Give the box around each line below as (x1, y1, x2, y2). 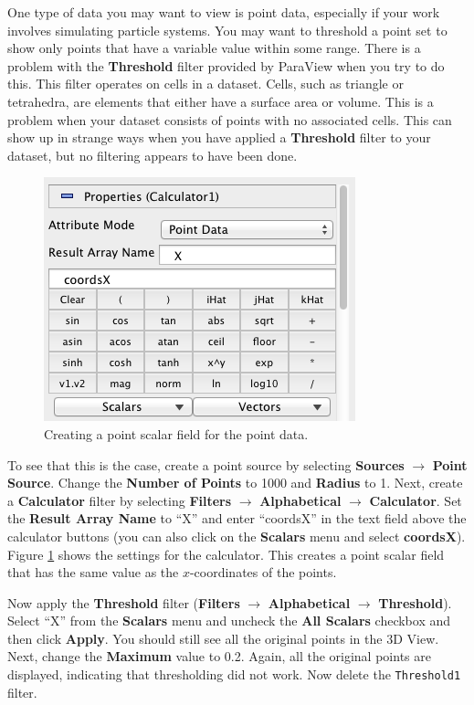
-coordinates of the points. (189, 563, 337, 582)
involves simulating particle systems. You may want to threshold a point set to (7, 20, 448, 39)
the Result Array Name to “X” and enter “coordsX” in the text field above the (7, 509, 467, 528)
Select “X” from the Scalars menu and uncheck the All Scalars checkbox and (7, 611, 451, 630)
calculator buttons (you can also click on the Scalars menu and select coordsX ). (7, 526, 466, 545)
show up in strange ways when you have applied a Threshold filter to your (7, 128, 431, 147)
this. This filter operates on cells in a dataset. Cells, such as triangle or (7, 74, 404, 93)
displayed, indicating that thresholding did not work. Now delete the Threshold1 (7, 665, 461, 684)
